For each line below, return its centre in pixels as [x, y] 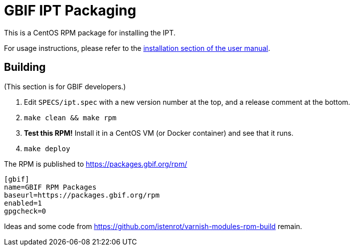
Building [25, 67]
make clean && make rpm [70, 118]
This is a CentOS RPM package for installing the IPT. [90, 32]
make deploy [47, 148]
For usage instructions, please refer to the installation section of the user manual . [137, 48]
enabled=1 [23, 203]
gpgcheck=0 [25, 211]
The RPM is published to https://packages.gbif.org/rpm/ [96, 164]
